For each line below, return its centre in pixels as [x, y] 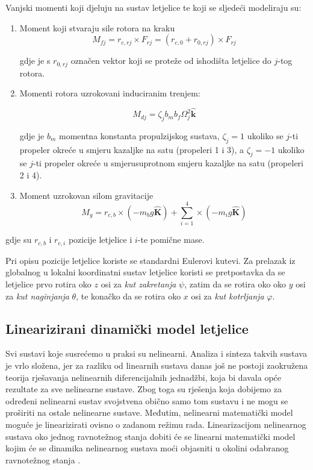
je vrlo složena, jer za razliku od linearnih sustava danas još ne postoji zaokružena [157, 365]
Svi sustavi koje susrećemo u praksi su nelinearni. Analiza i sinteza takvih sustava [156, 353]
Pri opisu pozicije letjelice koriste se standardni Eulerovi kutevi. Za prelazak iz [150, 260]
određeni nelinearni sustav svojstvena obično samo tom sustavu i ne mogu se [147, 400]
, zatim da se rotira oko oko [235, 284]
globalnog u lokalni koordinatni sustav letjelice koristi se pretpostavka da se [145, 272]
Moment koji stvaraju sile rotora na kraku [97, 27]
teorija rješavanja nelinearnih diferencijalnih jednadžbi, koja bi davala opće [144, 377]
